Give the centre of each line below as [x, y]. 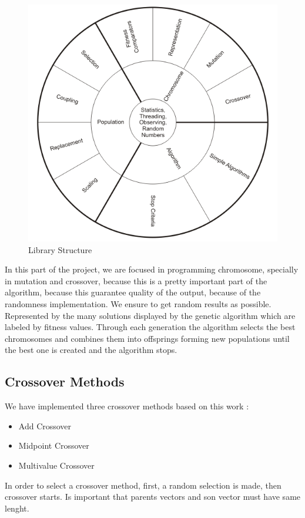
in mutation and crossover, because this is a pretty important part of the [136, 280]
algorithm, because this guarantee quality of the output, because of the [133, 292]
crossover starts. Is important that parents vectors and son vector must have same [153, 497]
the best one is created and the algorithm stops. [91, 350]
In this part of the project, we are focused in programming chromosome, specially [152, 269]
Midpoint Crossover [54, 445]
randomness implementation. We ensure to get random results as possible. [138, 304]
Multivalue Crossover [56, 465]
